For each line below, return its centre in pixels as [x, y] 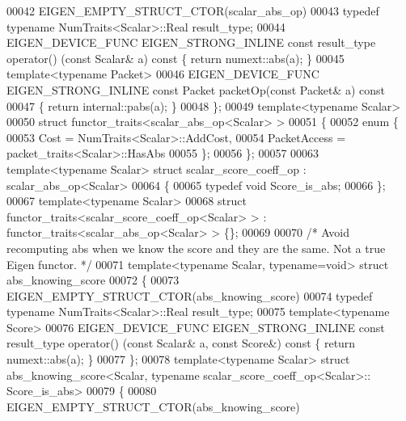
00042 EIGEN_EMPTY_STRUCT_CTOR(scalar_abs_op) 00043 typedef [193, 11]
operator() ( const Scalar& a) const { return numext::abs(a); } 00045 [176, 58]
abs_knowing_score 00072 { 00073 [93, 280]
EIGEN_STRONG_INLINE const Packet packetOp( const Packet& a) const [196, 89]
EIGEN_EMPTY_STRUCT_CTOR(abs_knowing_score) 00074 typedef [190, 295]
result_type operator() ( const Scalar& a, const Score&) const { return [181, 343]
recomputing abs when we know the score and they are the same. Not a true [196, 248]
